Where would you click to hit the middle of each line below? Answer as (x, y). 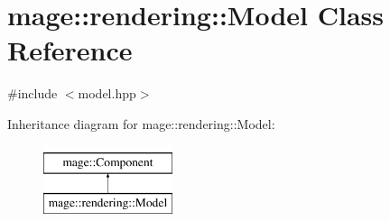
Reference (70, 50)
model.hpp (107, 93)
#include (32, 93)
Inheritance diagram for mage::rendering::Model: (141, 123)
